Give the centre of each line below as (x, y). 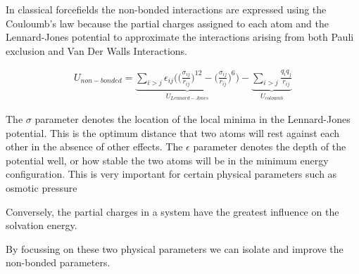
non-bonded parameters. (58, 262)
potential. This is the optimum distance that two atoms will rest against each (173, 132)
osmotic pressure (42, 187)
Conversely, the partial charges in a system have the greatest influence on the (172, 211)
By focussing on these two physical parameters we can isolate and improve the (175, 248)
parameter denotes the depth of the (270, 146)
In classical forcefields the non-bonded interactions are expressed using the (166, 9)
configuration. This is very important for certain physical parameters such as (171, 174)
